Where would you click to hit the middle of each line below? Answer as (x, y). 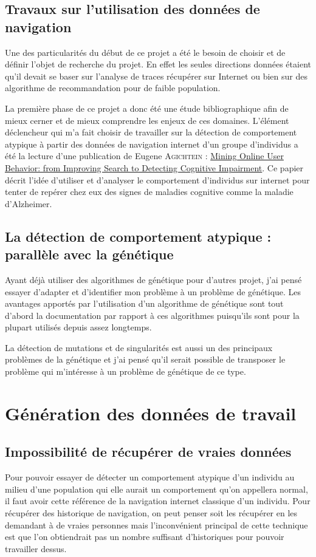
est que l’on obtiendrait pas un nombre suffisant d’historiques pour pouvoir (145, 537)
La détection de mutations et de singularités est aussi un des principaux (139, 347)
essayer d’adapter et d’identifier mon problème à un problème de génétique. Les (153, 291)
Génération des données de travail (151, 413)
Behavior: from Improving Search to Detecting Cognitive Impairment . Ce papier (154, 167)
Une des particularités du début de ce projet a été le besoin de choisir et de (145, 52)
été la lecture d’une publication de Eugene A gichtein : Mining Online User (144, 156)
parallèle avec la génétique (89, 254)
